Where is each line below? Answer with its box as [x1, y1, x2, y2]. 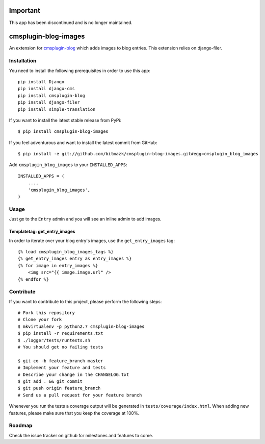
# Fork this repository [18, 310, 75, 316]
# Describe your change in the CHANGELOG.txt [18, 371, 130, 377]
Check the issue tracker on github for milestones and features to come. [9, 432, 153, 438]
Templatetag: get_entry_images [9, 228, 76, 235]
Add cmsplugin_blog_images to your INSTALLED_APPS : [9, 162, 128, 168]
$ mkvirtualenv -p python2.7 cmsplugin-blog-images [18, 323, 145, 329]
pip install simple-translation [18, 106, 96, 112]
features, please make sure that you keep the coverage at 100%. [9, 410, 140, 416]
